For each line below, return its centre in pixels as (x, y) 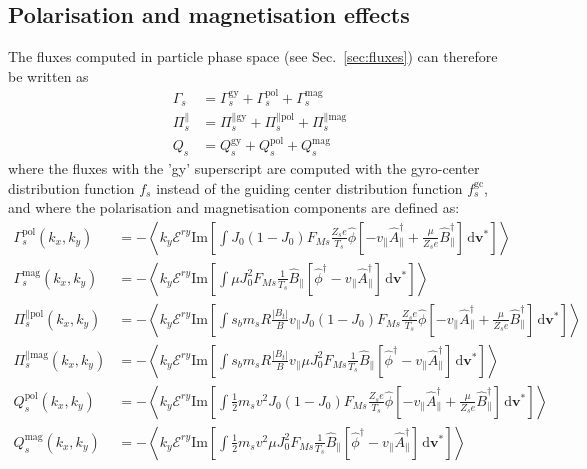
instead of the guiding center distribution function (309, 187)
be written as (48, 75)
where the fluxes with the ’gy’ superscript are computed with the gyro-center (244, 167)
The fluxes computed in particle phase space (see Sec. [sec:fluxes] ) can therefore (253, 56)
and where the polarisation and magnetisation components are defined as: (234, 207)
